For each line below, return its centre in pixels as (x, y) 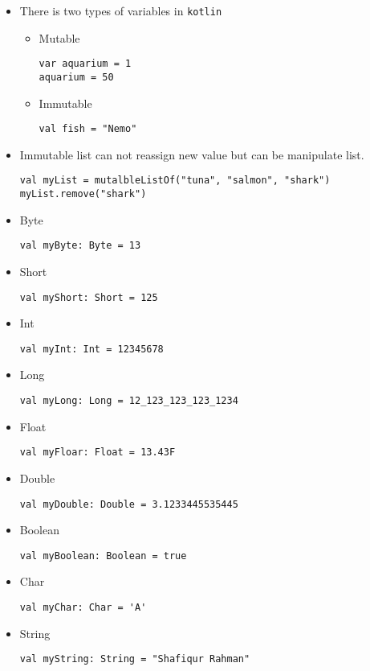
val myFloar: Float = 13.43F (98, 453)
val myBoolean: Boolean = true (103, 556)
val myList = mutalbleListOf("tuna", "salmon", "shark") (175, 181)
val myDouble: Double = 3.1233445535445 (129, 504)
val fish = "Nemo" (88, 129)
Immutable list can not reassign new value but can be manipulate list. (192, 154)
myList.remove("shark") (83, 194)
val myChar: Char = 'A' (83, 608)
